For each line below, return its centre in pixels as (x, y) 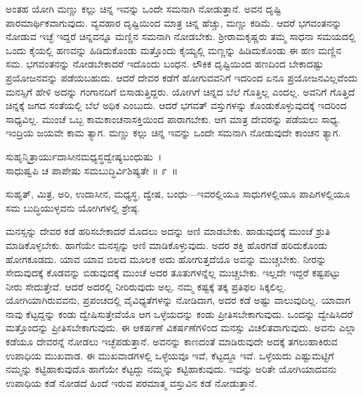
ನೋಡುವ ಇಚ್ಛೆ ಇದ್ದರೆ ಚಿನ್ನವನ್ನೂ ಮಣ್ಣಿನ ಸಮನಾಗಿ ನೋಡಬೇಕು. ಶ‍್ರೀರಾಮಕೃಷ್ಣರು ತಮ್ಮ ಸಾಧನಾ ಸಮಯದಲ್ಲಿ (181, 36)
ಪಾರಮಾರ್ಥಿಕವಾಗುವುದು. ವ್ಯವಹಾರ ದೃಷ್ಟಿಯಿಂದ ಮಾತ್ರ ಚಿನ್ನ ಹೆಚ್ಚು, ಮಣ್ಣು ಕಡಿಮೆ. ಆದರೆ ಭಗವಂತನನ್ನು (174, 22)
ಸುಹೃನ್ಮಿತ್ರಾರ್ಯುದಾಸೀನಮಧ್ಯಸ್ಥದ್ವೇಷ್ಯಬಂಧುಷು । (84, 156)
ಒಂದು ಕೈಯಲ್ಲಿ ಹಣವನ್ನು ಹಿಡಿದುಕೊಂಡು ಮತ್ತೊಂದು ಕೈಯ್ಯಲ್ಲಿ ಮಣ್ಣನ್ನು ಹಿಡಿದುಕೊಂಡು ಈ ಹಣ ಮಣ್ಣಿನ (174, 50)
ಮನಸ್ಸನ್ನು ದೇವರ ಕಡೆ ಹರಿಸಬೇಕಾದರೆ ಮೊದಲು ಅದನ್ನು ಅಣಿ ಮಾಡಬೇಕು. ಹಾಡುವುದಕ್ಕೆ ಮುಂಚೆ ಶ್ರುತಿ (168, 231)
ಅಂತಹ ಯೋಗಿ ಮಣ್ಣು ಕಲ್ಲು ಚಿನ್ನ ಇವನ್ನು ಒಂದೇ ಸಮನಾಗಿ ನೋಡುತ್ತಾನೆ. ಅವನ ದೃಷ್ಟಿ (144, 8)
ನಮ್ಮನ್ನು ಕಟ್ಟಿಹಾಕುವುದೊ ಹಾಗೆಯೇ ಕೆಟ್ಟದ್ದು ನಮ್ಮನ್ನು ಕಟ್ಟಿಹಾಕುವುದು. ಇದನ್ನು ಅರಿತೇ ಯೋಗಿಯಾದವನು (171, 369)
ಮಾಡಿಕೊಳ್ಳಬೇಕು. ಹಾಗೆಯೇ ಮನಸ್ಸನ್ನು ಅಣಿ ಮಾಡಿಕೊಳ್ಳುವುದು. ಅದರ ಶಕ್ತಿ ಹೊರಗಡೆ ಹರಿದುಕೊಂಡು (167, 244)
